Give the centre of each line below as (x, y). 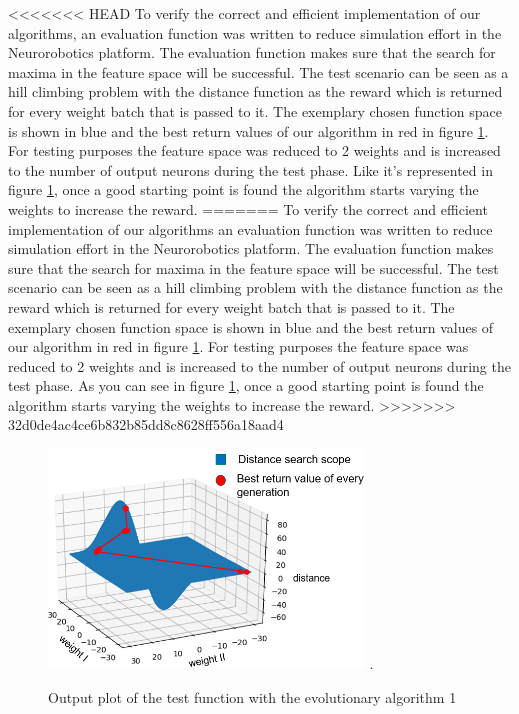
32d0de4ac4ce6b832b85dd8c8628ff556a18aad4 (146, 424)
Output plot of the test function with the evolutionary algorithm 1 (252, 696)
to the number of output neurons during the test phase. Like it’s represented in (250, 169)
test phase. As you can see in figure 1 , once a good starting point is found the (246, 385)
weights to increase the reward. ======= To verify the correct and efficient (248, 208)
